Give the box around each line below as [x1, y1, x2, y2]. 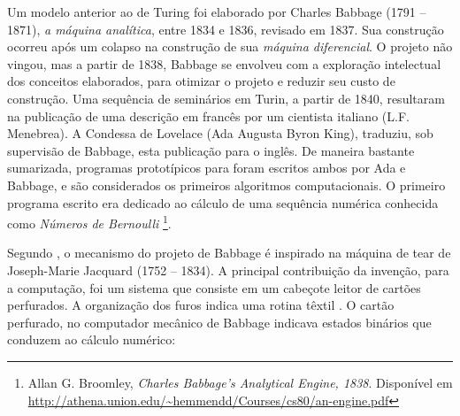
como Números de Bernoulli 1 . [7, 212, 172, 232]
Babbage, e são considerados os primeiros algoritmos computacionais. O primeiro [7, 175, 446, 194]
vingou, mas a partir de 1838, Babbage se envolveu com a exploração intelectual [7, 54, 441, 73]
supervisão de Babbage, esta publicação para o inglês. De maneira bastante [7, 141, 415, 159]
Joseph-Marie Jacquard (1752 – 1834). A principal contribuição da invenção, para [7, 260, 449, 279]
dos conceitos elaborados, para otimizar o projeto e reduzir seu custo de [7, 72, 395, 90]
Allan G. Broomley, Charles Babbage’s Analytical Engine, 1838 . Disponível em [27, 373, 453, 391]
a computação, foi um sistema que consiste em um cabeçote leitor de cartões [7, 278, 421, 297]
